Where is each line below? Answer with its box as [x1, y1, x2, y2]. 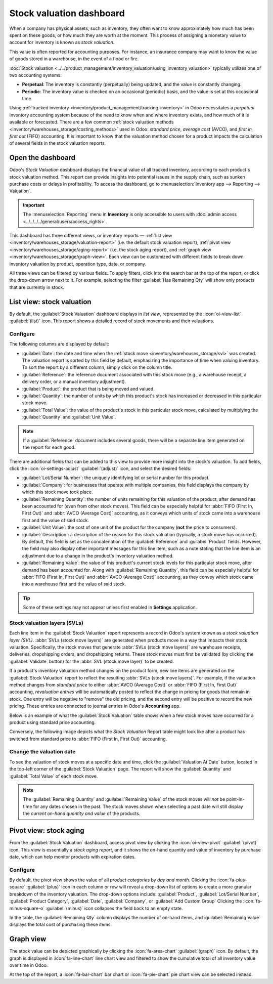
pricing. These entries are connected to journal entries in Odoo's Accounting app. [9, 703, 181, 709]
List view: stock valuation [9, 297, 92, 306]
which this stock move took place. [22, 489, 93, 495]
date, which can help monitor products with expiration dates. [9, 853, 136, 860]
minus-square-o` [9, 905, 45, 911]
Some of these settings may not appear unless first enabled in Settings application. [23, 605, 197, 611]
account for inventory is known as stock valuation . [9, 39, 115, 46]
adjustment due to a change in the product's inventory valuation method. [22, 552, 174, 559]
